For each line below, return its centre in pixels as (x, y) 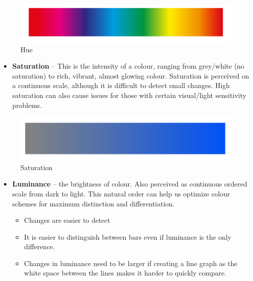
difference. (40, 246)
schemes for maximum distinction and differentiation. (93, 203)
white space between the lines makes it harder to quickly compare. (125, 273)
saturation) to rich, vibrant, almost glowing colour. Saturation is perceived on (130, 75)
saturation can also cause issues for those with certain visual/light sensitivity (129, 95)
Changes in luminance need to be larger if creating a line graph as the (131, 263)
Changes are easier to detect (67, 220)
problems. (27, 105)
